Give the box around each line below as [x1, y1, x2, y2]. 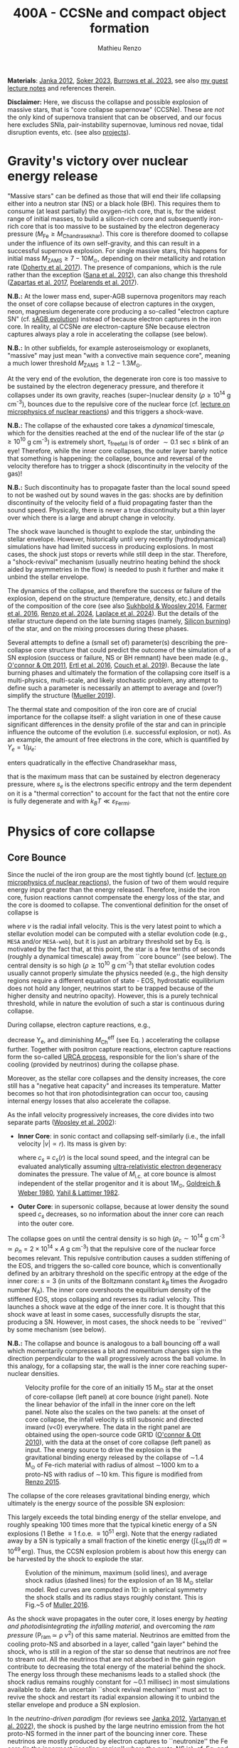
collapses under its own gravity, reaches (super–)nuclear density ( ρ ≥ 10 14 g [7, 390, 231, 399]
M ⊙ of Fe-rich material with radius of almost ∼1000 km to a [25, 1461, 199, 1471]
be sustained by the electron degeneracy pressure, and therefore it [7, 382, 204, 391]
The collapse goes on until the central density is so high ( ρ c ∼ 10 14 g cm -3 [7, 1233, 225, 1245]
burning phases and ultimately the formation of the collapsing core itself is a [7, 669, 230, 677]
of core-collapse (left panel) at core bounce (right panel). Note [25, 1392, 208, 1402]
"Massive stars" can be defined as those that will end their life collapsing [7, 191, 221, 200]
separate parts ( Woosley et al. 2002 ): [7, 1118, 117, 1126]
